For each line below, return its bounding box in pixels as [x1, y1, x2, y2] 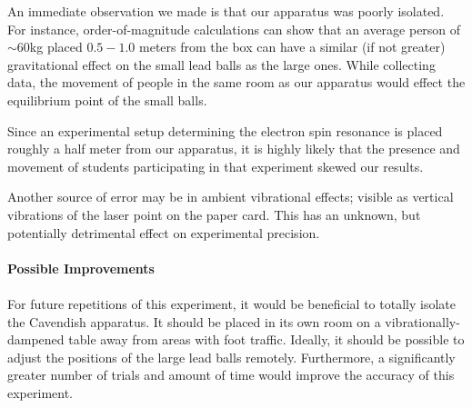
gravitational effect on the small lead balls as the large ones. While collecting [7, 55, 436, 74]
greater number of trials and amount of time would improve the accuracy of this [7, 365, 455, 384]
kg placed [29, 37, 83, 56]
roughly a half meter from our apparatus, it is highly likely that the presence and [7, 139, 460, 158]
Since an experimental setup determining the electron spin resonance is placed [7, 121, 443, 140]
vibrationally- [385, 312, 460, 331]
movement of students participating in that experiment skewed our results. [7, 156, 424, 175]
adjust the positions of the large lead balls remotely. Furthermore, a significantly [7, 347, 456, 366]
